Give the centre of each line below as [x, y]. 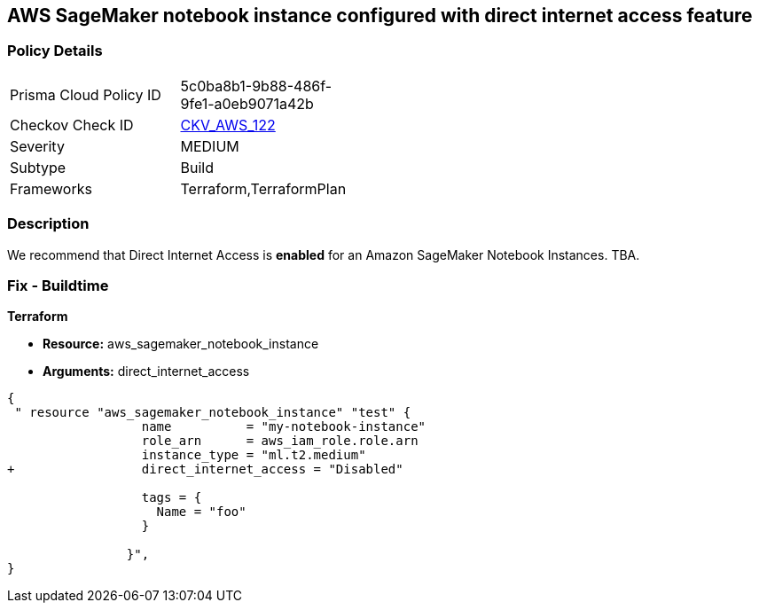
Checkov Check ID [72, 125]
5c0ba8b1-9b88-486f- [256, 86]
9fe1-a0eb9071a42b [247, 103]
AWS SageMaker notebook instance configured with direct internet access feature [380, 16]
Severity [37, 146]
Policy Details [55, 51]
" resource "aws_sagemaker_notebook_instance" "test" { [213, 413]
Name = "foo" [201, 512]
